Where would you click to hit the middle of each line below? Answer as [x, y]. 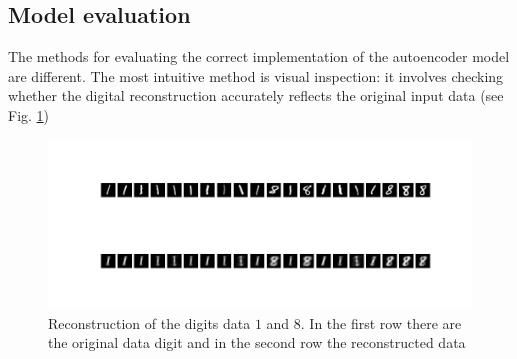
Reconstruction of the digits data [149, 322]
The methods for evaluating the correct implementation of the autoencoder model [259, 56]
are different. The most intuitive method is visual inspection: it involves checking [256, 75]
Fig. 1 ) [29, 114]
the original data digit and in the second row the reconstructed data [257, 342]
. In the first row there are [381, 322]
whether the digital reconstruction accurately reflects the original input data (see [256, 95]
